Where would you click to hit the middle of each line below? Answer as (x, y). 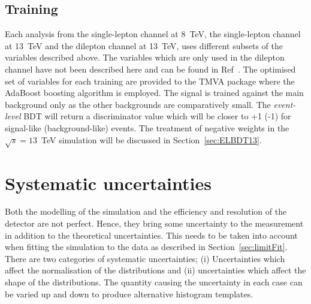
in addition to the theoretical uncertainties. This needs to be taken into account (151, 235)
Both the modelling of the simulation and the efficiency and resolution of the (146, 211)
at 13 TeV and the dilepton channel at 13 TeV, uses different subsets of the (144, 45)
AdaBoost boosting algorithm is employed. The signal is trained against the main (154, 93)
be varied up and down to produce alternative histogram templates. (129, 294)
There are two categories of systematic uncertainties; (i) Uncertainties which (145, 258)
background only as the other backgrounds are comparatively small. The (138, 104)
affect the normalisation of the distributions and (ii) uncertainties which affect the (155, 270)
